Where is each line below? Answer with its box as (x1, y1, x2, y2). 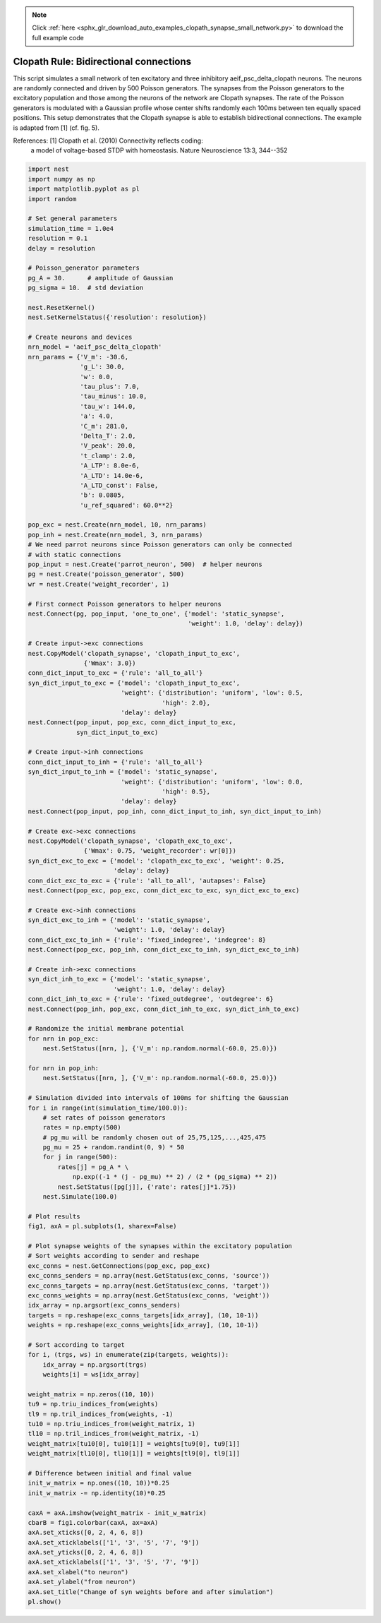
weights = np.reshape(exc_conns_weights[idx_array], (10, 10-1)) (28, 1321, 259, 1329)
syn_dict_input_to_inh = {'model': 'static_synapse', (28, 768, 218, 776)
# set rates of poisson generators (42, 1113, 166, 1122)
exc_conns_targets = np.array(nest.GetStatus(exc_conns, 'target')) (28, 1281, 270, 1290)
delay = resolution (28, 244, 95, 252)
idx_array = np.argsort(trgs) (42, 1360, 147, 1369)
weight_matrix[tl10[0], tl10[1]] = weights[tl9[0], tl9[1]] (28, 1449, 241, 1458)
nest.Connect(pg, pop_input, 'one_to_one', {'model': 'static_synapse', (28, 609, 285, 618)
